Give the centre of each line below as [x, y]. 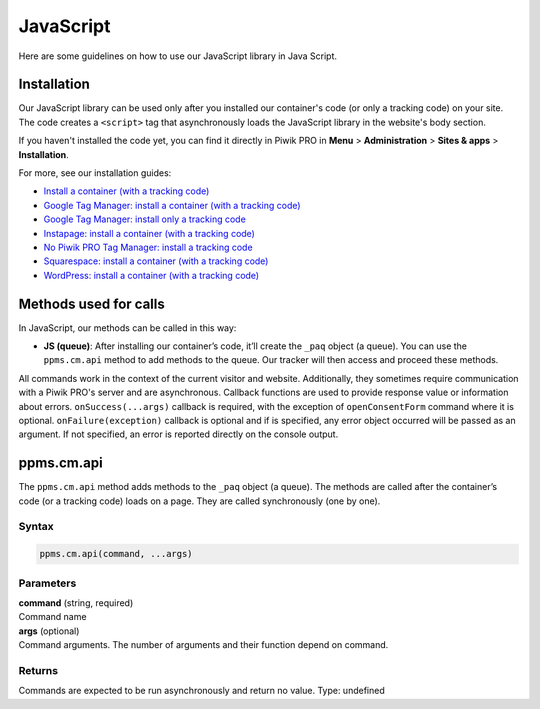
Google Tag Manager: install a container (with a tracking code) [172, 205]
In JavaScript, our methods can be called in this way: [127, 327]
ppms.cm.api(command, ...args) [116, 554]
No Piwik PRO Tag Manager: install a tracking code [148, 247]
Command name [52, 617]
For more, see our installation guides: [95, 173]
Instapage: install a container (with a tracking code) [149, 233]
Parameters [47, 583]
